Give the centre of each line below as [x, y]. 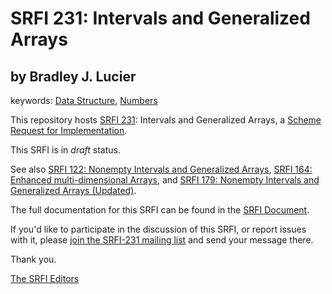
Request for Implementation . [69, 130]
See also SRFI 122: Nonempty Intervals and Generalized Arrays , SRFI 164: [161, 169]
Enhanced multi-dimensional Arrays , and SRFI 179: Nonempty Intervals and [165, 180]
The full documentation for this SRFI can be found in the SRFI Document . [160, 210]
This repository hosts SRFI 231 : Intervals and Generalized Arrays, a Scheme [166, 120]
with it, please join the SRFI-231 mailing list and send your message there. [162, 240]
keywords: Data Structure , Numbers [84, 100]
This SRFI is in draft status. [65, 150]
